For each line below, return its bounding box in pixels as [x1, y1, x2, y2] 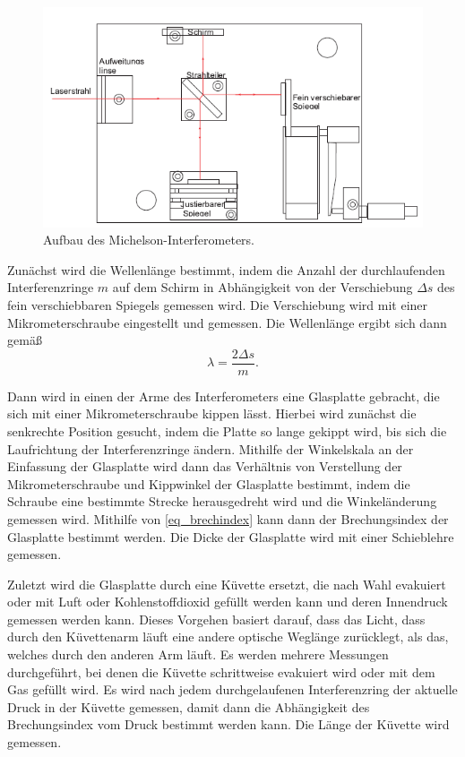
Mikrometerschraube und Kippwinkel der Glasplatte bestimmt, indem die [7, 474, 410, 493]
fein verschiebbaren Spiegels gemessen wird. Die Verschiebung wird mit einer [7, 295, 428, 314]
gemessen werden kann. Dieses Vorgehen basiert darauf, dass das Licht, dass [7, 609, 426, 628]
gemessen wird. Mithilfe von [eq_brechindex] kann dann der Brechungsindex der [7, 509, 449, 528]
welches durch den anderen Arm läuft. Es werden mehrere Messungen [7, 645, 389, 664]
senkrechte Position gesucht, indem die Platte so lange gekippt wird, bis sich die [7, 421, 447, 440]
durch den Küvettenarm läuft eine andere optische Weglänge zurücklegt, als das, [7, 627, 449, 646]
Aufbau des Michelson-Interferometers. [43, 230, 255, 249]
